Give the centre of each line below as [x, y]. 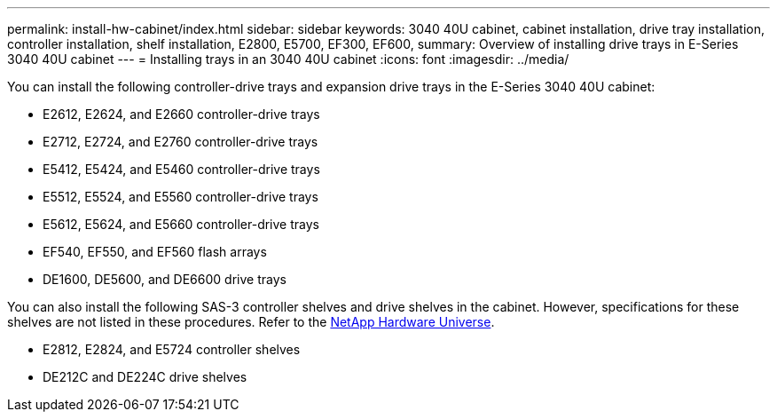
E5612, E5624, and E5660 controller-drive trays [181, 224]
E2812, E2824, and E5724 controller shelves [172, 349]
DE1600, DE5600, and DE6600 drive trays [165, 279]
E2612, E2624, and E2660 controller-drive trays [181, 114]
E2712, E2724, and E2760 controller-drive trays [181, 142]
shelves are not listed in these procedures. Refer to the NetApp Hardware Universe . [251, 322]
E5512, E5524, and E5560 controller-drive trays [181, 197]
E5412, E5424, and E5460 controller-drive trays [181, 169]
